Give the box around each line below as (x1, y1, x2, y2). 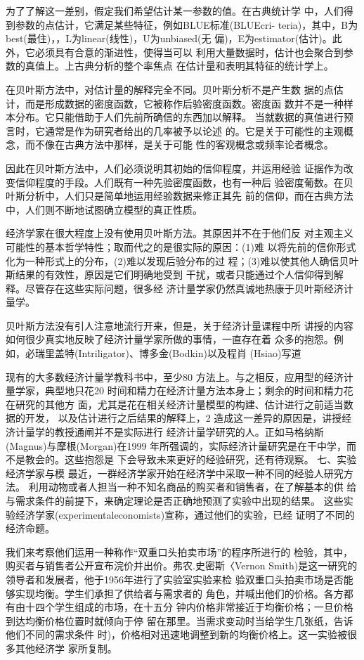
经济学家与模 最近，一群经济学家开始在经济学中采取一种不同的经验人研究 (6, 465, 344, 480)
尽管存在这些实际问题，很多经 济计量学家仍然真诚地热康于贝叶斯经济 (25, 280, 344, 295)
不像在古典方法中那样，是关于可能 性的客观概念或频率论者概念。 (34, 137, 334, 152)
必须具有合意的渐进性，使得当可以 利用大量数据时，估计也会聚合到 (34, 44, 344, 59)
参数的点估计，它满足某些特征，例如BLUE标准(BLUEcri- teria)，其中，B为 (15, 17, 358, 32)
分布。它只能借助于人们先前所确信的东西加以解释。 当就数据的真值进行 (15, 110, 344, 124)
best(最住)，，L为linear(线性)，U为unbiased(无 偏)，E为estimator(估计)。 (6, 31, 332, 46)
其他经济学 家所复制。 (15, 640, 117, 655)
